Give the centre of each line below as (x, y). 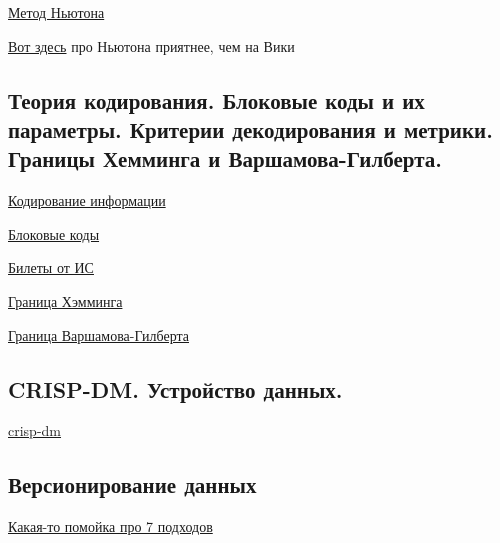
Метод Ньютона (56, 12)
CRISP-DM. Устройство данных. (175, 388)
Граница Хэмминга (65, 300)
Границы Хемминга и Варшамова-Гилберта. (225, 158)
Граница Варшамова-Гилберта (98, 334)
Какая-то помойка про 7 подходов (110, 526)
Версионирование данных (132, 484)
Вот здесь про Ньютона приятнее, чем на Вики (151, 45)
